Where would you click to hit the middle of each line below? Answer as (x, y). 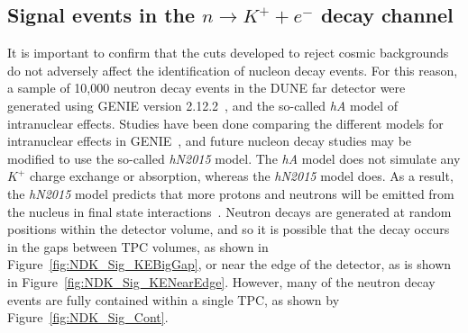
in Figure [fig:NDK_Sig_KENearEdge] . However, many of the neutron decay (221, 281)
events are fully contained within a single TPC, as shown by (174, 299)
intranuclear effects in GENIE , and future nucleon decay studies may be (210, 141)
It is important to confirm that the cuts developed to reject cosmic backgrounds (228, 53)
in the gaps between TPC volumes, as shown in (138, 246)
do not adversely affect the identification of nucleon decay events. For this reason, (233, 70)
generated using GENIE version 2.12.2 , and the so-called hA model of (202, 105)
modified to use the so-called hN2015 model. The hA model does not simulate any (234, 158)
